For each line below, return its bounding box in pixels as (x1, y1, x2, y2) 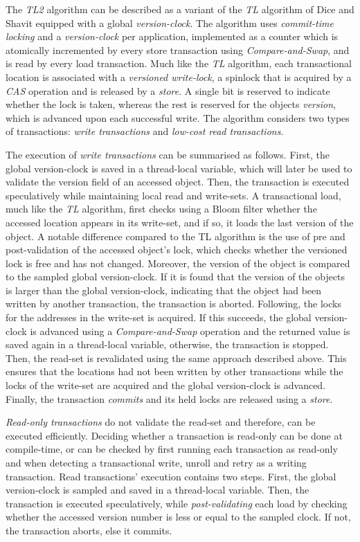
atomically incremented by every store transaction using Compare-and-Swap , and (6, 42, 350, 57)
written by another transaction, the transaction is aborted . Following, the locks (6, 296, 341, 311)
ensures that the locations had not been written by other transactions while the (6, 364, 343, 379)
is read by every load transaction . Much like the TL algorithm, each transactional (6, 56, 352, 71)
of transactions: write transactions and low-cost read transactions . (6, 124, 284, 138)
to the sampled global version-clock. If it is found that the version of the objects (6, 269, 345, 284)
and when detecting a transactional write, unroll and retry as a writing (6, 455, 307, 469)
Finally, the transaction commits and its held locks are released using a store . (6, 391, 333, 406)
